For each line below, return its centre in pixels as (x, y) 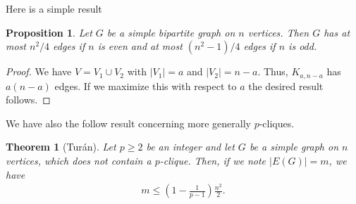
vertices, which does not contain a (79, 161)
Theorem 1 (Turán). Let (61, 147)
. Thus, (273, 71)
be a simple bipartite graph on (171, 32)
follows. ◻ (28, 100)
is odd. (303, 46)
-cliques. (277, 123)
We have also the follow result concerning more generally (128, 123)
